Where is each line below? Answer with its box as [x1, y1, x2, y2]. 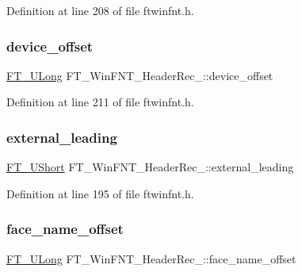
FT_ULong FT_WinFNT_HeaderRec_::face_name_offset [6, 250, 296, 266]
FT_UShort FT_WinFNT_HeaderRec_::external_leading [6, 159, 294, 175]
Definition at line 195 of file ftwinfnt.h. [6, 185, 194, 201]
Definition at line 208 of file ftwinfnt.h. [6, 2, 194, 18]
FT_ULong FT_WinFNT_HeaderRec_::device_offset [6, 67, 273, 83]
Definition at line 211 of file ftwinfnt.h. [6, 94, 194, 110]
